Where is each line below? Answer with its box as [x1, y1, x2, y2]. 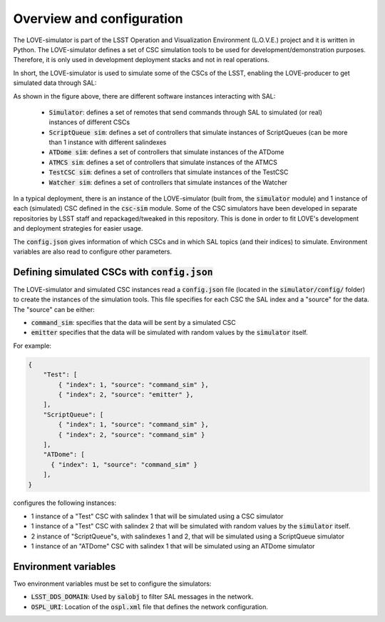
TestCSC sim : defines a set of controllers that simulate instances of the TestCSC [48, 168, 289, 176]
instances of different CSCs [48, 118, 130, 126]
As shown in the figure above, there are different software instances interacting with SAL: [13, 91, 276, 100]
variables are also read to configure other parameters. [13, 247, 173, 256]
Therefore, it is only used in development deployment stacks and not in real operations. [13, 56, 270, 64]
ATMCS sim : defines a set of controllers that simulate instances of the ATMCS [48, 158, 278, 166]
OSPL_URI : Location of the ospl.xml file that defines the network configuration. [31, 602, 269, 611]
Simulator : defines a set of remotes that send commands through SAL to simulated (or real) [48, 108, 323, 116]
